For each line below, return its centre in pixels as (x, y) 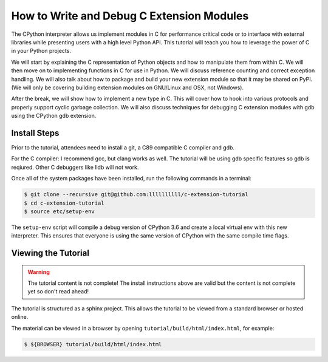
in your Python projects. (41, 51)
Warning (39, 272)
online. (20, 317)
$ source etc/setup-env (60, 211)
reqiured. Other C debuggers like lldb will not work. (75, 167)
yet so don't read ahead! (58, 292)
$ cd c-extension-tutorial (64, 203)
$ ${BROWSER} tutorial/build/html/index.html (93, 344)
